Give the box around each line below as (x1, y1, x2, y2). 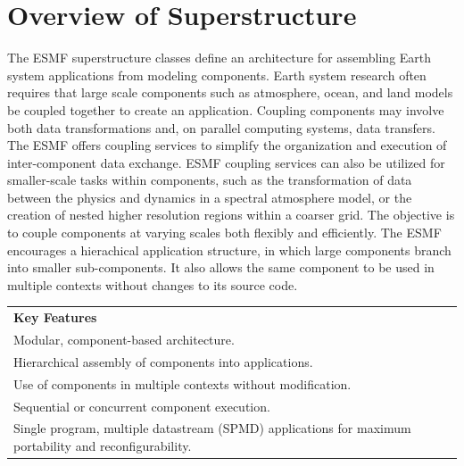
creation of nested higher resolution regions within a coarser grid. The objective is (7, 205, 455, 224)
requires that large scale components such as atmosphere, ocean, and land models (7, 83, 453, 102)
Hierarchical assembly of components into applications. (13, 352, 313, 370)
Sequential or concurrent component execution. (13, 396, 270, 415)
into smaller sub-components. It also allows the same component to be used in (7, 258, 435, 277)
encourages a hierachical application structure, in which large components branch (7, 240, 452, 259)
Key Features (13, 308, 97, 327)
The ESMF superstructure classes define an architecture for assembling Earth (7, 48, 432, 67)
